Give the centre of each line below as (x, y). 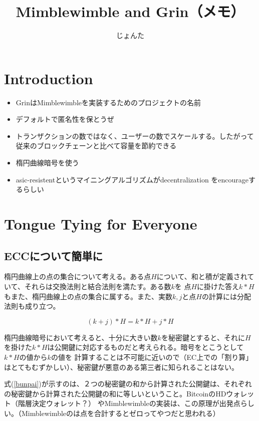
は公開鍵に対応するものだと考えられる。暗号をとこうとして (146, 347)
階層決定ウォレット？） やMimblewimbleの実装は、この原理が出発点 (129, 403)
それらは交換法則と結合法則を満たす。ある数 (98, 286)
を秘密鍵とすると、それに (203, 337)
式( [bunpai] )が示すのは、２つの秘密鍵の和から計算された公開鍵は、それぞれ (128, 384)
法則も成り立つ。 (32, 306)
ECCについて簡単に (54, 255)
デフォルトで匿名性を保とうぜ (65, 119)
